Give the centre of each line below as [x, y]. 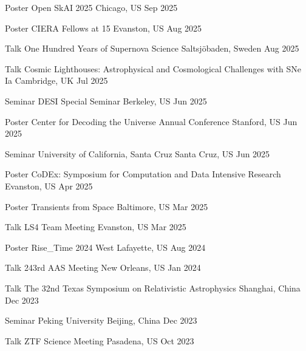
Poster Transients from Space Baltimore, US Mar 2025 [107, 206]
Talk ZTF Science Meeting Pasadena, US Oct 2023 [100, 340]
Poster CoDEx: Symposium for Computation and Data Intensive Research [143, 174]
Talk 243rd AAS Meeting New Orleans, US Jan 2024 [103, 268]
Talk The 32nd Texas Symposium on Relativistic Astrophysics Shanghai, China [153, 288]
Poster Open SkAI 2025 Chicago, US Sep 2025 [91, 7]
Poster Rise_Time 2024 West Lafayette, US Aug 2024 [105, 247]
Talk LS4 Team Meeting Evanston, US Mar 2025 [96, 227]
